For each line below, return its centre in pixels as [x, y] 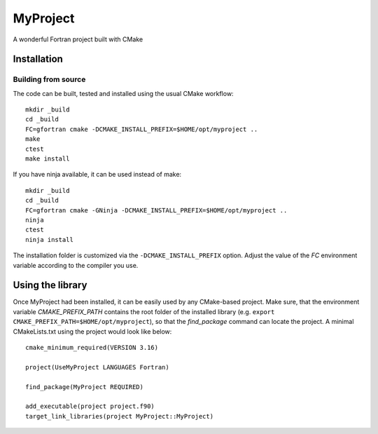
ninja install [49, 239]
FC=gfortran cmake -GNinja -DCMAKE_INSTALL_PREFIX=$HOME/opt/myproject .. [156, 210]
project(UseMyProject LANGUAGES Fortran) [97, 367]
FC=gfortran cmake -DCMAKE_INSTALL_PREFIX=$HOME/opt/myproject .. [142, 129]
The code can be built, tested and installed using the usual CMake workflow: [123, 93]
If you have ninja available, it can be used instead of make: [97, 175]
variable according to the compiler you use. [76, 265]
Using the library [50, 285]
